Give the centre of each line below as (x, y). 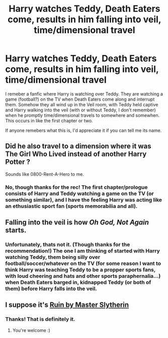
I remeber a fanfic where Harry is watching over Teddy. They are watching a (84, 94)
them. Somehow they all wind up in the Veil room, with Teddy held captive (82, 104)
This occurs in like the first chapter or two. (49, 120)
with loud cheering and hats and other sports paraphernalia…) (83, 276)
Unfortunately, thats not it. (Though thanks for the (68, 244)
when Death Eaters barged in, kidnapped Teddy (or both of (78, 282)
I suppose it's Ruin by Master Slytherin (67, 305)
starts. (16, 230)
